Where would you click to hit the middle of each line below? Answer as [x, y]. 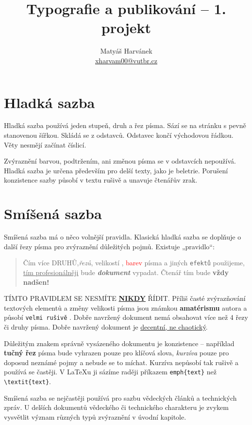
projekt [126, 28]
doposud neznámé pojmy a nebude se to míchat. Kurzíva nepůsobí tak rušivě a [121, 362]
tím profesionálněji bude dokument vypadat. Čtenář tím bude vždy [126, 272]
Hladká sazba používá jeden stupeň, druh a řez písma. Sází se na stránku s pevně [125, 125]
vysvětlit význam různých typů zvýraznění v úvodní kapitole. [95, 416]
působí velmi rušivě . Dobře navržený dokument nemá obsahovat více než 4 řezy [126, 317]
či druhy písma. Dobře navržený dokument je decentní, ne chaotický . [106, 327]
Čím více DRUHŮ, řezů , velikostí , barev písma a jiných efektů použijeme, [134, 263]
